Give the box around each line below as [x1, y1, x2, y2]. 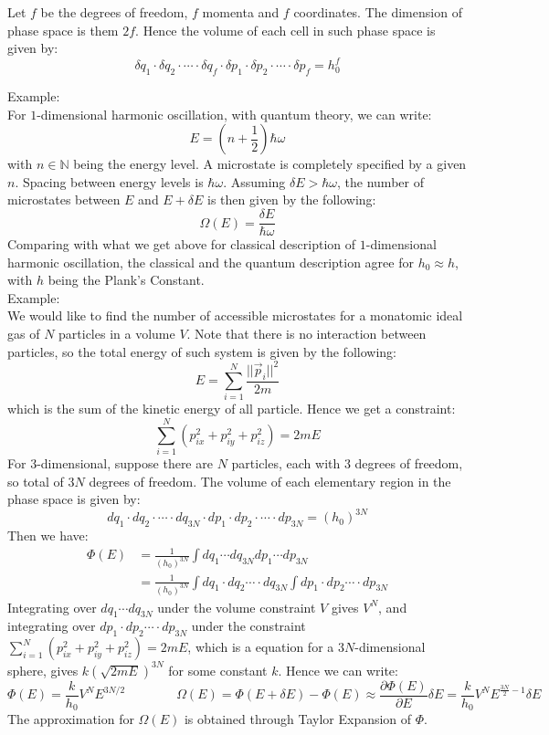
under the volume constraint [157, 597, 316, 616]
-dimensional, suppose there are [37, 454, 213, 473]
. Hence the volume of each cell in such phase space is [135, 20, 436, 39]
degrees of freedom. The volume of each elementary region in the [89, 471, 451, 490]
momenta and [202, 3, 280, 21]
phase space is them [7, 20, 119, 39]
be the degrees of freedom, [40, 3, 188, 21]
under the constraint [191, 616, 306, 635]
